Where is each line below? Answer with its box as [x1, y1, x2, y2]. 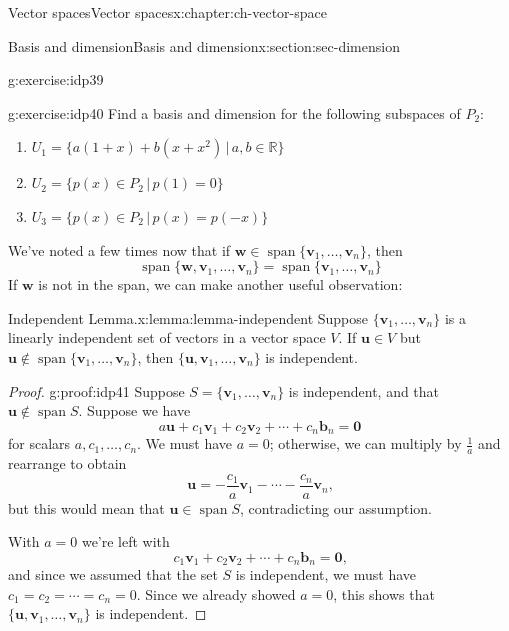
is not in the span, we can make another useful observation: [38, 274, 403, 295]
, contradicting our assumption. [239, 497, 432, 518]
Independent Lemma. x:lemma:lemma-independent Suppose [8, 307, 369, 328]
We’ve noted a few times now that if [8, 239, 231, 260]
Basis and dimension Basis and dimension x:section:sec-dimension [8, 35, 400, 56]
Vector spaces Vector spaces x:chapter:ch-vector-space [8, 2, 327, 22]
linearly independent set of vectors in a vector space [8, 327, 326, 348]
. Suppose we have [78, 400, 191, 421]
